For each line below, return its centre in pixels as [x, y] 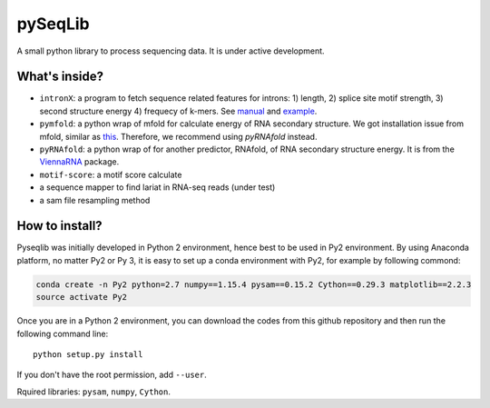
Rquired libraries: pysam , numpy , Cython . [94, 392]
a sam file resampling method [95, 200]
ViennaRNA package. [79, 162]
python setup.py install [88, 355]
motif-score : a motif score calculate [111, 174]
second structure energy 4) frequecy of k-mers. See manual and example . [178, 111]
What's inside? [60, 77]
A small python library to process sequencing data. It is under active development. [171, 51]
